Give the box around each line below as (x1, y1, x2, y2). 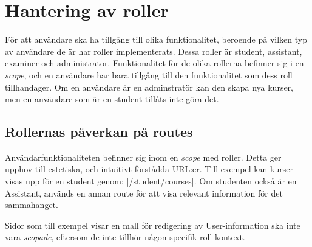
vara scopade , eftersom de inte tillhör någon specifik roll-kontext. (5, 231, 245, 243)
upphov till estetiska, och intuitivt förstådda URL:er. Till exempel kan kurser (5, 162, 293, 175)
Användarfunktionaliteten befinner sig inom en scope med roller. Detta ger (5, 150, 282, 163)
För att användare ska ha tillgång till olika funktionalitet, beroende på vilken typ (5, 33, 307, 46)
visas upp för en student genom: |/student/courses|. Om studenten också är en (5, 175, 297, 187)
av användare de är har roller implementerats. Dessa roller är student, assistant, (5, 44, 302, 57)
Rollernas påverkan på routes (5, 122, 193, 141)
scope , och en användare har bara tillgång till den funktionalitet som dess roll (5, 68, 293, 81)
